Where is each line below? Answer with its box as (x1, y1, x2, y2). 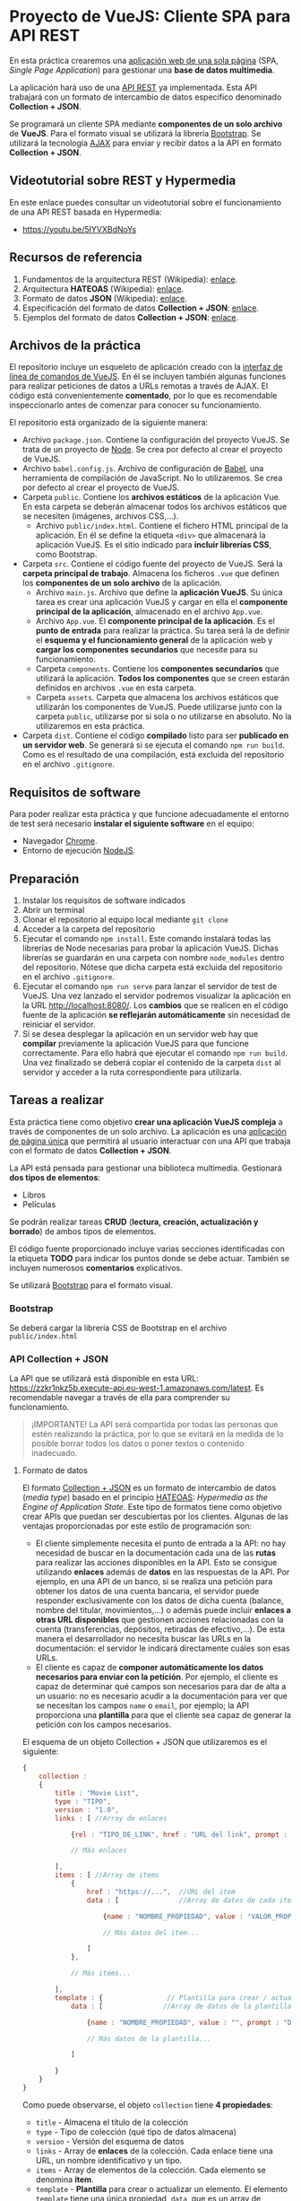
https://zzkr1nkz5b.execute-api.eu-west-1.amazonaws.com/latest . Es (9, 1382, 264, 1393)
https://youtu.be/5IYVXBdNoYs (21, 224, 137, 234)
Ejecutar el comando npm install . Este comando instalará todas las (21, 934, 271, 943)
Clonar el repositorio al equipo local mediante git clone (21, 914, 228, 925)
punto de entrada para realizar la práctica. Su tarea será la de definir (35, 626, 290, 636)
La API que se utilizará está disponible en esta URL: (9, 1373, 199, 1384)
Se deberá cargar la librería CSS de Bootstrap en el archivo (9, 1322, 227, 1334)
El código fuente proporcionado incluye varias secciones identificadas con (9, 1243, 285, 1254)
